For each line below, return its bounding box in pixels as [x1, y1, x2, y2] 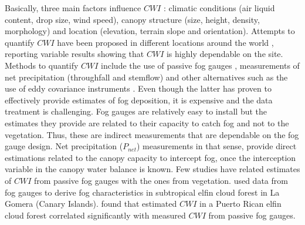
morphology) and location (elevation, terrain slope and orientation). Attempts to [5, 25, 295, 37]
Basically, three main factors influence [5, 2, 141, 14]
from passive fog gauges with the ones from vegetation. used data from [34, 174, 288, 186]
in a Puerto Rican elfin [199, 197, 282, 210]
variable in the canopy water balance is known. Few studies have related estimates [5, 163, 300, 175]
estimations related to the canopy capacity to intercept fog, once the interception [5, 151, 296, 163]
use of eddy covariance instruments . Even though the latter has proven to [5, 82, 272, 95]
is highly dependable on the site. [166, 48, 283, 60]
